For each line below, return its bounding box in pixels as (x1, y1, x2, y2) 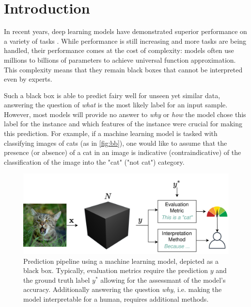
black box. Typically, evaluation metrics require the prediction (23, 265, 208, 275)
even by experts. (4, 74, 52, 84)
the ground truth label (23, 274, 90, 285)
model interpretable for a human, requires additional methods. (23, 294, 209, 304)
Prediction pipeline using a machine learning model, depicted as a (23, 256, 219, 266)
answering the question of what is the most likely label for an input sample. (4, 100, 228, 110)
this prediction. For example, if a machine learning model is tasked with (4, 128, 218, 138)
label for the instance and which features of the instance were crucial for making (4, 119, 242, 129)
